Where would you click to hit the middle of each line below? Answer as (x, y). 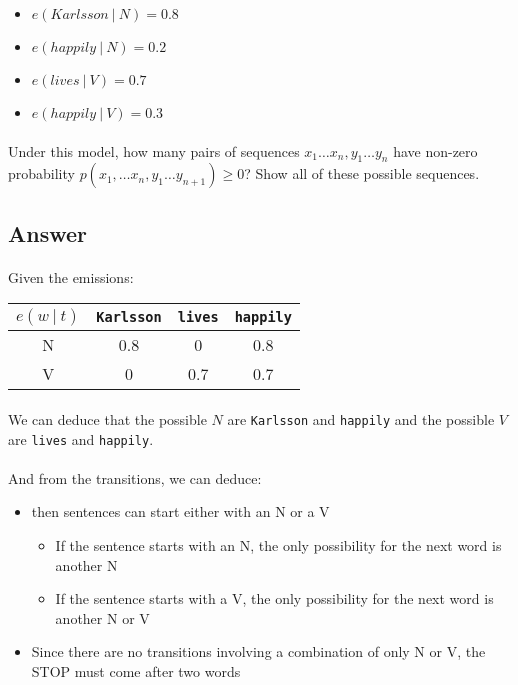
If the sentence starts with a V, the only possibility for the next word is (274, 598)
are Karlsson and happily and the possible (361, 418)
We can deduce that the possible (107, 418)
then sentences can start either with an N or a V (180, 511)
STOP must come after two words (136, 671)
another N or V (102, 617)
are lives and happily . (81, 438)
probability (41, 173)
